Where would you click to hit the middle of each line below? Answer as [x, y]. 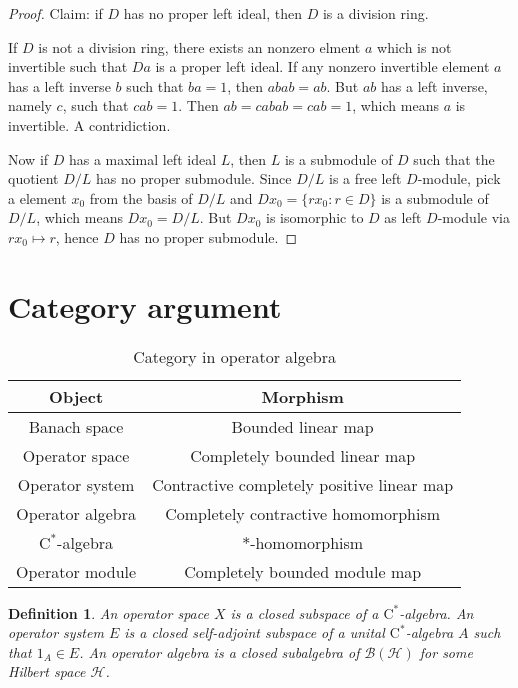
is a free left [365, 178]
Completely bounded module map [303, 571]
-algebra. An [436, 612]
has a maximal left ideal [142, 158]
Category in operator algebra [235, 356]
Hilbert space [47, 671]
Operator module [76, 571]
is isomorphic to [315, 217]
